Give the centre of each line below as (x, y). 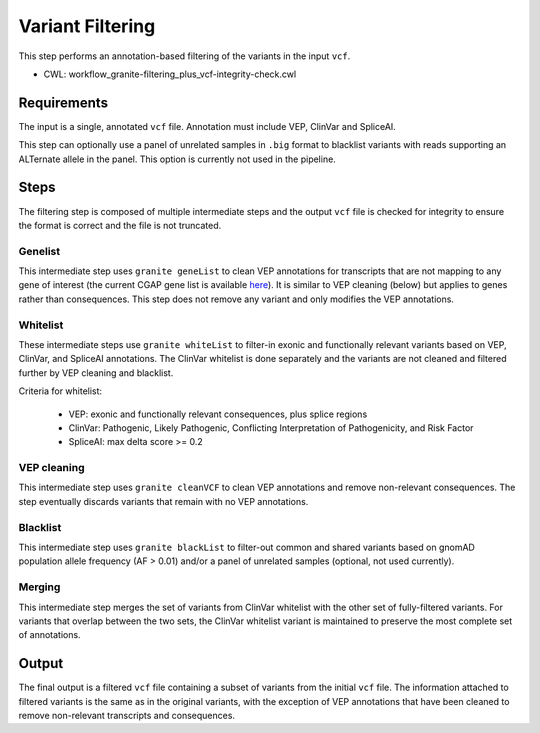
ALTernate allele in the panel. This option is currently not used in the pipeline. (177, 159)
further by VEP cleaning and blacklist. (96, 372)
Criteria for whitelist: (60, 391)
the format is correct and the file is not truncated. (120, 225)
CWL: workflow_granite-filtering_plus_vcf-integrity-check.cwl (170, 74)
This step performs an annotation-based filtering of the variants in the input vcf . (184, 56)
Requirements (63, 102)
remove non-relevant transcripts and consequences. (126, 715)
